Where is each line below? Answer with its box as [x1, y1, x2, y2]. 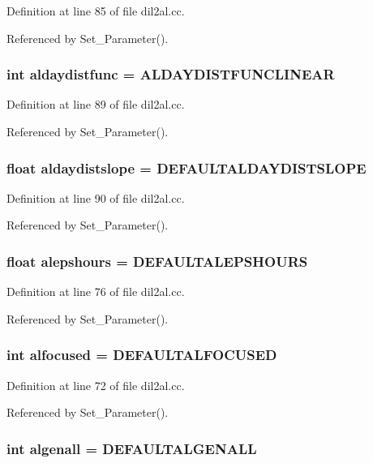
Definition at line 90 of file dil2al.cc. [6, 189, 185, 206]
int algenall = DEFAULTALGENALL [6, 438, 257, 458]
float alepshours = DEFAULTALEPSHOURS [6, 251, 308, 271]
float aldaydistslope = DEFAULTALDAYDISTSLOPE [6, 157, 367, 178]
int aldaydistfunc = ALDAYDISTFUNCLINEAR [6, 64, 335, 84]
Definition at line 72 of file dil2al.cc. [6, 376, 185, 393]
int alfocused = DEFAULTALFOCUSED [6, 345, 277, 365]
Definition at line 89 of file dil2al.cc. [6, 96, 185, 113]
